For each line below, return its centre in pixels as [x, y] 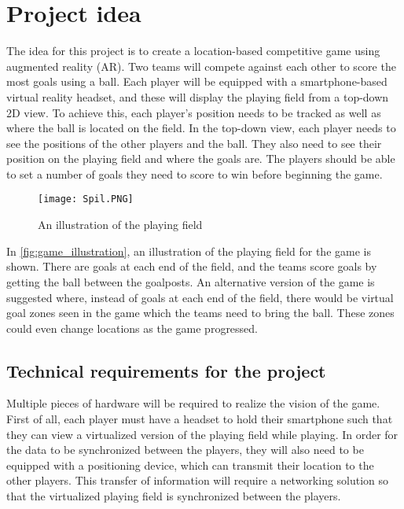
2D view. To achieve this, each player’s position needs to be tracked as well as [194, 112]
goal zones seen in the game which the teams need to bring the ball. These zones [200, 313]
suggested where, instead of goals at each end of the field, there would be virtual [200, 297]
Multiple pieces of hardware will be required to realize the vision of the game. [193, 403]
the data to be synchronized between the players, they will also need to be [185, 450]
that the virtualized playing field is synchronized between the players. [174, 496]
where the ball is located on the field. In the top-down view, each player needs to [201, 128]
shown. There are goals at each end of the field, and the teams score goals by [192, 266]
